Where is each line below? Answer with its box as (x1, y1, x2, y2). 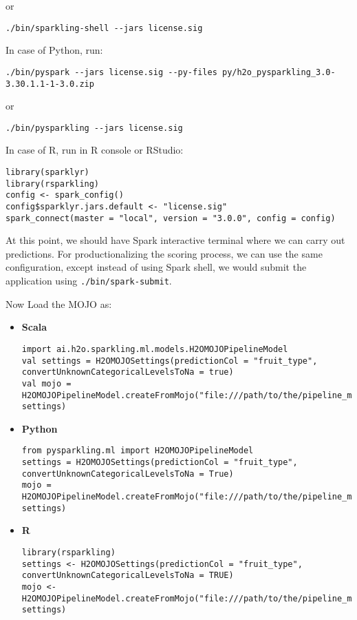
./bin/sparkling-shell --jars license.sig (6, 23, 203, 33)
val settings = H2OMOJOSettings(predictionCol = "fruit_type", (21, 355, 318, 366)
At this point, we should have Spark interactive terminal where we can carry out (6, 233, 345, 247)
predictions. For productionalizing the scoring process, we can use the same (6, 246, 323, 260)
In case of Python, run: (6, 43, 103, 57)
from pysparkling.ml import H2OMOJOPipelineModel (21, 446, 254, 456)
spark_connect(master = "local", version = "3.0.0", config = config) (6, 213, 336, 223)
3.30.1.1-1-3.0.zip (6, 79, 94, 89)
